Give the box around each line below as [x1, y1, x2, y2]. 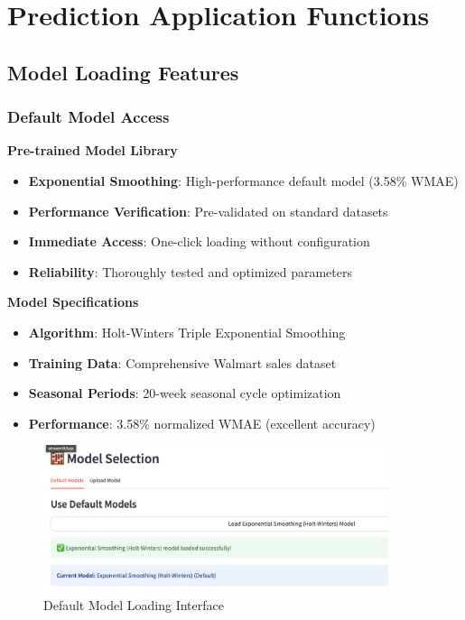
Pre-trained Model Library [7, 141, 178, 160]
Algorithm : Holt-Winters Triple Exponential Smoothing [28, 322, 346, 341]
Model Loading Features [7, 58, 239, 86]
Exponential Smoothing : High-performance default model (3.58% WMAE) [28, 171, 459, 190]
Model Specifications [7, 292, 139, 311]
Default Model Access [7, 106, 170, 128]
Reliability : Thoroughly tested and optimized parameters [28, 262, 353, 281]
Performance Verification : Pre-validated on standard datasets [28, 201, 388, 220]
